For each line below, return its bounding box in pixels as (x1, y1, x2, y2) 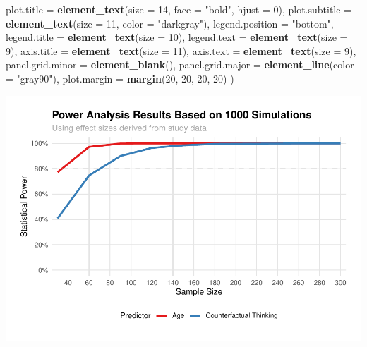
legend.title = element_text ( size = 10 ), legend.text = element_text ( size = (6, 30, 348, 44)
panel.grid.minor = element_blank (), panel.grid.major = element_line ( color (6, 57, 354, 72)
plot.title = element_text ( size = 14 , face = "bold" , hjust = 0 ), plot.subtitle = (6, 2, 351, 16)
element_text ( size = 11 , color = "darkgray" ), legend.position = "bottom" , (6, 16, 334, 30)
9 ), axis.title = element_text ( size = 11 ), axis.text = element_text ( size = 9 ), (6, 43, 356, 58)
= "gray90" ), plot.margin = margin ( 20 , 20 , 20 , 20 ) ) (6, 71, 234, 85)
